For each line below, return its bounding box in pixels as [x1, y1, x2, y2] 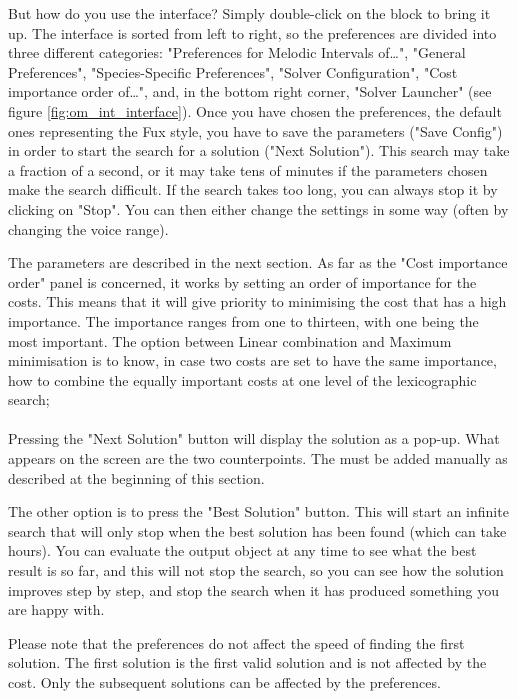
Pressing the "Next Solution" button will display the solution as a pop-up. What [8, 428, 500, 449]
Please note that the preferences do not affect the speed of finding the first [8, 632, 465, 653]
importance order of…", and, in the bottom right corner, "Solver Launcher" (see [8, 81, 492, 102]
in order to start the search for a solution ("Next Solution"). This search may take [8, 140, 510, 161]
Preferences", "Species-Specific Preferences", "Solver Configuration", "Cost [8, 61, 458, 82]
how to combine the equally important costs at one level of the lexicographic [8, 369, 477, 390]
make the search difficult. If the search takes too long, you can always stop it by [8, 179, 498, 200]
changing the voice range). [8, 218, 169, 239]
